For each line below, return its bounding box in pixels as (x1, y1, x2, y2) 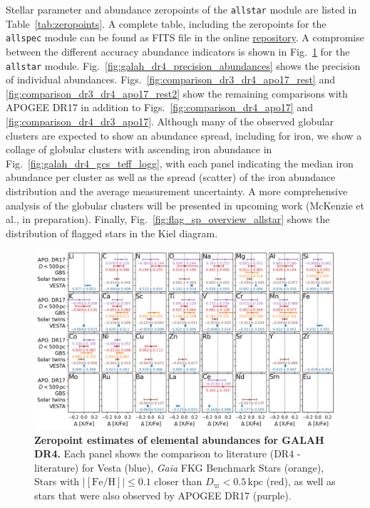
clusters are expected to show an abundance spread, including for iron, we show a (6, 128, 362, 142)
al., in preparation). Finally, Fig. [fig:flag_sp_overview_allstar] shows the (6, 212, 330, 227)
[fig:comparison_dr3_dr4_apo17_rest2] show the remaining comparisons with (6, 85, 348, 100)
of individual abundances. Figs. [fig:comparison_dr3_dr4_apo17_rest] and (6, 72, 335, 87)
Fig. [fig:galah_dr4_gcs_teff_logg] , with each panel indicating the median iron (6, 155, 354, 170)
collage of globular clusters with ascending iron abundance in (6, 142, 272, 157)
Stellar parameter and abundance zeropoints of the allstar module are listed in (6, 2, 357, 16)
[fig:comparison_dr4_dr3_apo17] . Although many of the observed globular (6, 113, 334, 128)
